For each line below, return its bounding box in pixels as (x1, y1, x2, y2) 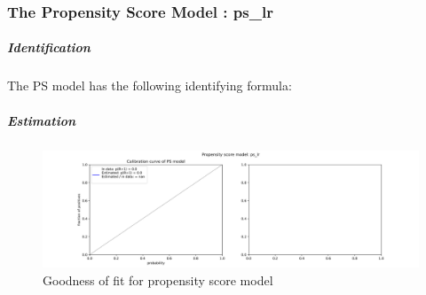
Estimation (7, 111, 76, 129)
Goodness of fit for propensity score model (43, 270, 273, 289)
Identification (7, 38, 91, 57)
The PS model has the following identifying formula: (7, 76, 292, 95)
